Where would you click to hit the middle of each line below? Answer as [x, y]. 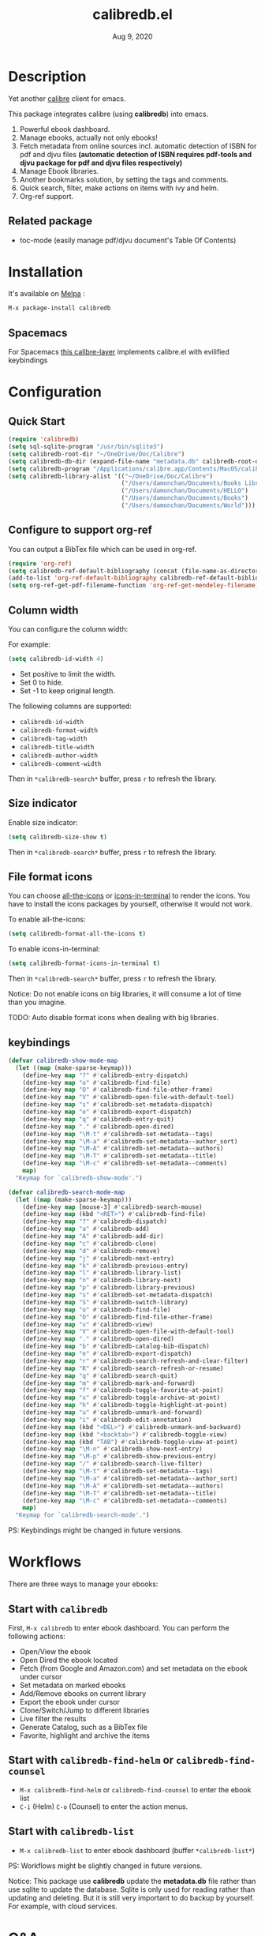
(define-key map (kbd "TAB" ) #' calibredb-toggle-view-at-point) [130, 1442]
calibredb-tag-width [53, 739]
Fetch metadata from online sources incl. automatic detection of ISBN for [138, 146]
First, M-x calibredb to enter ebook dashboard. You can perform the [119, 1627]
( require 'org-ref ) [40, 563]
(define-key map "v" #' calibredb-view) [88, 1324]
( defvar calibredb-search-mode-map [67, 1192]
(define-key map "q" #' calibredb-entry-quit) [99, 1119]
